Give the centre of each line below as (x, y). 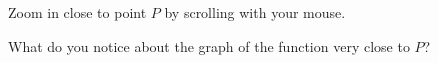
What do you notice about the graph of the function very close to (209, 45)
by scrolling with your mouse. (255, 12)
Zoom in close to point (77, 12)
